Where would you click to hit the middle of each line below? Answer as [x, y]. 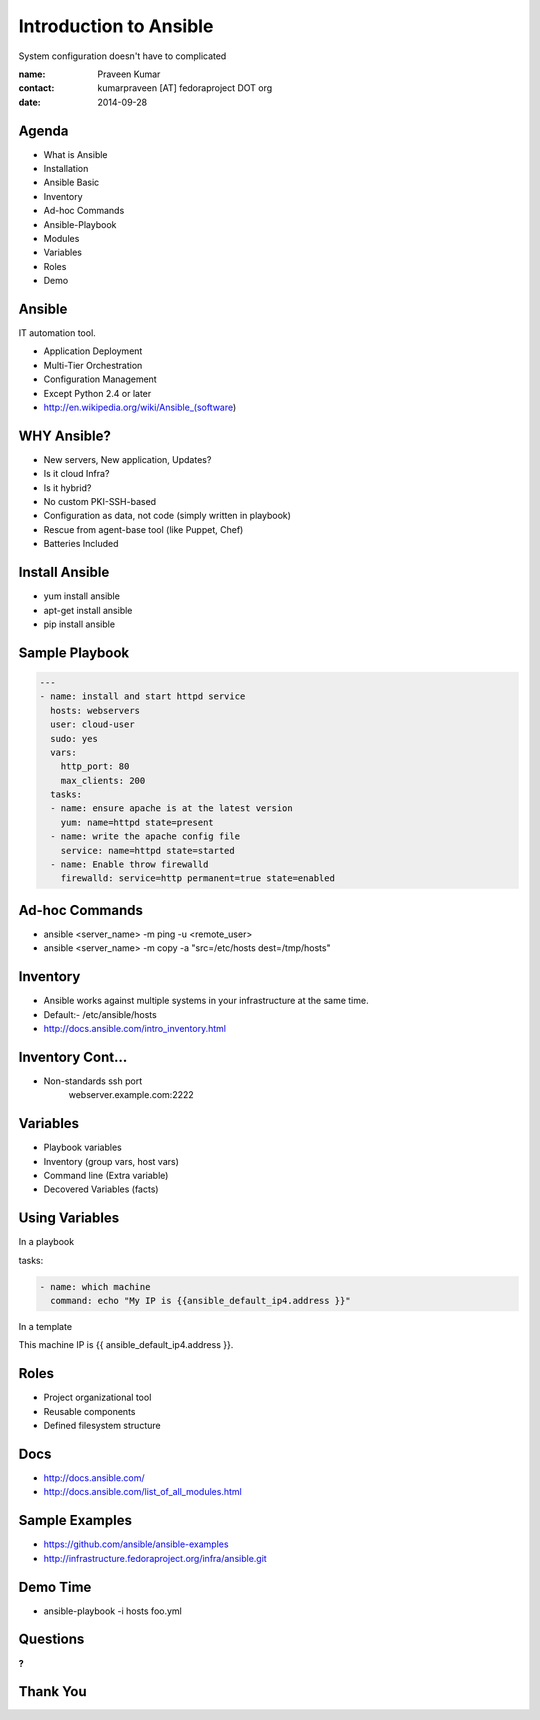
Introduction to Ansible [116, 26]
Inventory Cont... [73, 1056]
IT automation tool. [57, 333]
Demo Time [55, 1586]
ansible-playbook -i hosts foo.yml [112, 1611]
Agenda [43, 130]
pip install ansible [79, 624]
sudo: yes [74, 738]
